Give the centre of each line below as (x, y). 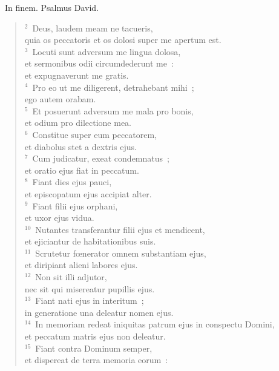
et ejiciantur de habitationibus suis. (90, 241)
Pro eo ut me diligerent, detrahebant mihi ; (113, 87)
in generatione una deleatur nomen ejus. (99, 312)
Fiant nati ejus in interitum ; (90, 300)
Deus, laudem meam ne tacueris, (93, 28)
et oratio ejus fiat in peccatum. (82, 170)
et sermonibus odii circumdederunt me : (99, 63)
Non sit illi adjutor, (71, 277)
